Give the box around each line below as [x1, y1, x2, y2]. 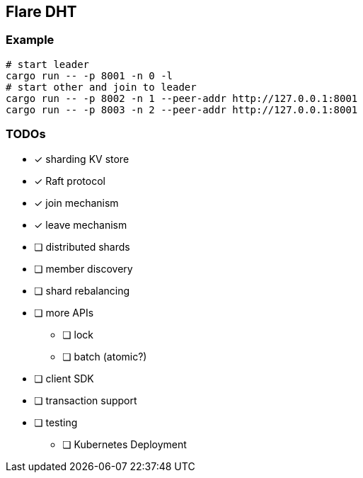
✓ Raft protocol [34, 174, 105, 187]
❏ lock [62, 328, 93, 341]
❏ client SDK [34, 372, 94, 385]
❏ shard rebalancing [34, 284, 130, 297]
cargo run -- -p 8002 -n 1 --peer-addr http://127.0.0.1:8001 [6, 92, 358, 104]
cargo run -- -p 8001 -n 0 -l [6, 69, 173, 81]
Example [6, 33, 54, 47]
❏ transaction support [34, 394, 137, 406]
